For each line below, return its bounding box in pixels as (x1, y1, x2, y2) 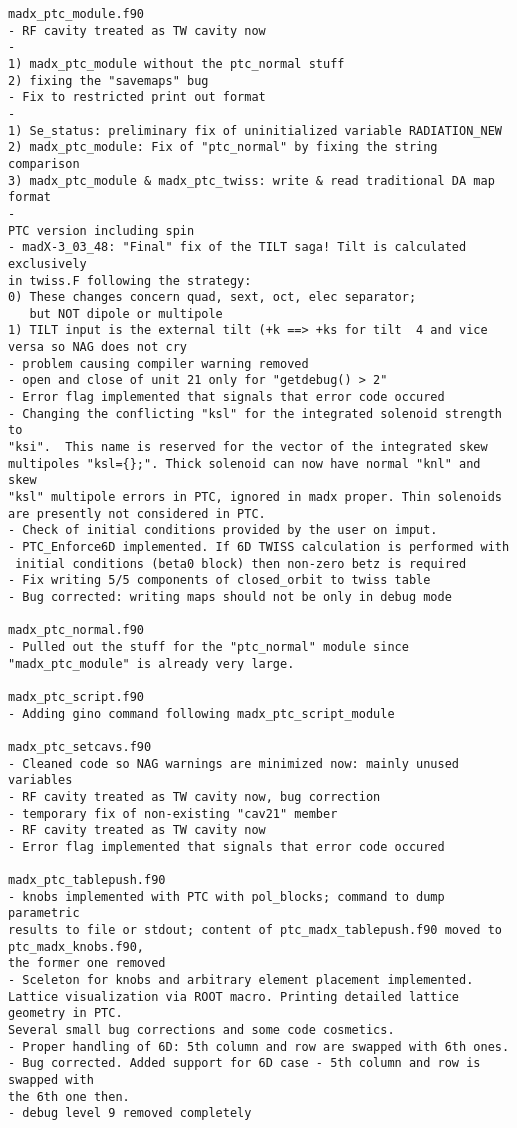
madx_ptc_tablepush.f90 (8, 873, 166, 888)
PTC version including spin (8, 223, 195, 238)
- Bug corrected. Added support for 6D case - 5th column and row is (8, 1056, 481, 1071)
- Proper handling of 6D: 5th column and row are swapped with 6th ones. (8, 1039, 510, 1054)
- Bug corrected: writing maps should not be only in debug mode (8, 589, 452, 604)
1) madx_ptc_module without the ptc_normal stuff (8, 56, 345, 71)
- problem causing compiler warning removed (8, 356, 309, 371)
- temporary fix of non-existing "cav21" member (8, 806, 338, 821)
